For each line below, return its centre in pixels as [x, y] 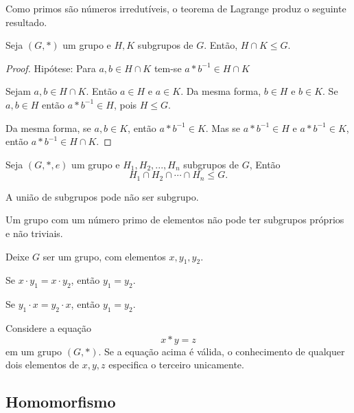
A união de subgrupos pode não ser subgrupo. [102, 196]
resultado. [26, 22]
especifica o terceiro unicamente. [176, 365]
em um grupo [34, 351]
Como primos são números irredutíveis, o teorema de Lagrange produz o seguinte [176, 8]
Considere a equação [48, 327]
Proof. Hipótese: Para [51, 68]
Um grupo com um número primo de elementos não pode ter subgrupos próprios [175, 220]
